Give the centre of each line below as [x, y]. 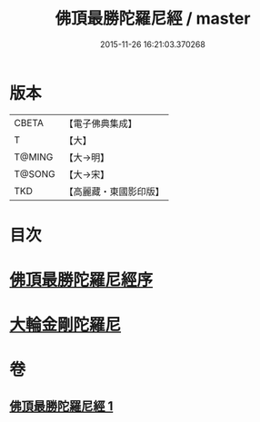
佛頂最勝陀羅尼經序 [81, 280]
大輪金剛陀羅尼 [65, 325]
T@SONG [35, 173]
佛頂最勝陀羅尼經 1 [61, 406]
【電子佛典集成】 [101, 123]
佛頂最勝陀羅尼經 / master [153, 19]
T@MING [34, 157]
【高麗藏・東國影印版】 [115, 191]
